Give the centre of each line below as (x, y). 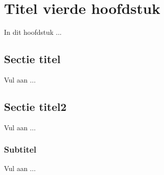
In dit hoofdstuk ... (33, 32)
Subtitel (20, 149)
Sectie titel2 (35, 106)
